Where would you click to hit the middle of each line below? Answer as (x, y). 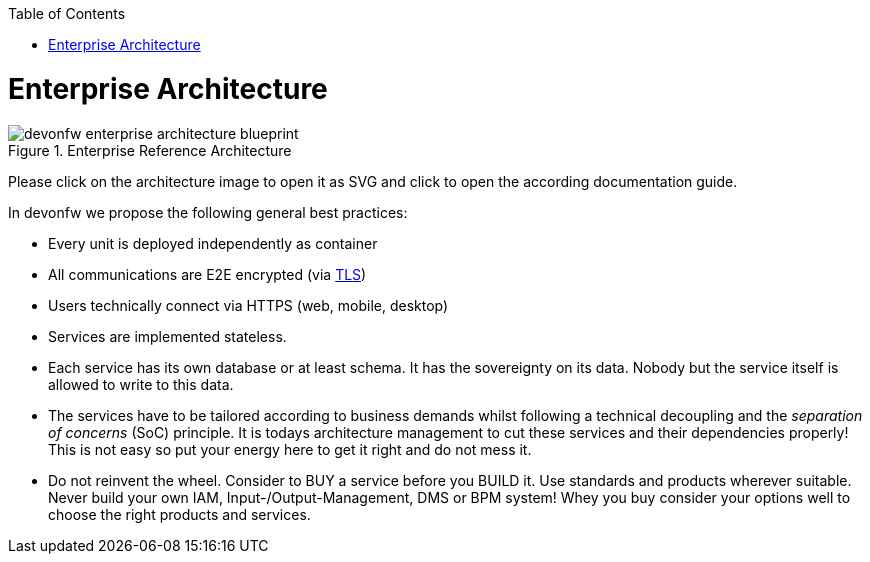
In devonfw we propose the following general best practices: (208, 212)
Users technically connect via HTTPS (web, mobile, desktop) (248, 305)
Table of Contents (67, 13)
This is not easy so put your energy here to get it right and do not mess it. (290, 449)
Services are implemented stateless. (167, 336)
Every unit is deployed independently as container (213, 243)
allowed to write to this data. (141, 384)
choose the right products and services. (179, 514)
